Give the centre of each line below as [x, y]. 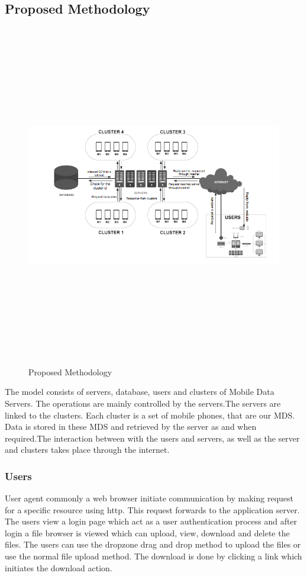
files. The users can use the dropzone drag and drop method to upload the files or [153, 544]
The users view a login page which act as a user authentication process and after [151, 521]
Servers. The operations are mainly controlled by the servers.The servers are [143, 403]
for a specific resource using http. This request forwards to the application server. [152, 509]
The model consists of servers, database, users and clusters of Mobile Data [140, 392]
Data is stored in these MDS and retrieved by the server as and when [131, 427]
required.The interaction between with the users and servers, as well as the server [152, 438]
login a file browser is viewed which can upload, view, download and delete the [147, 532]
